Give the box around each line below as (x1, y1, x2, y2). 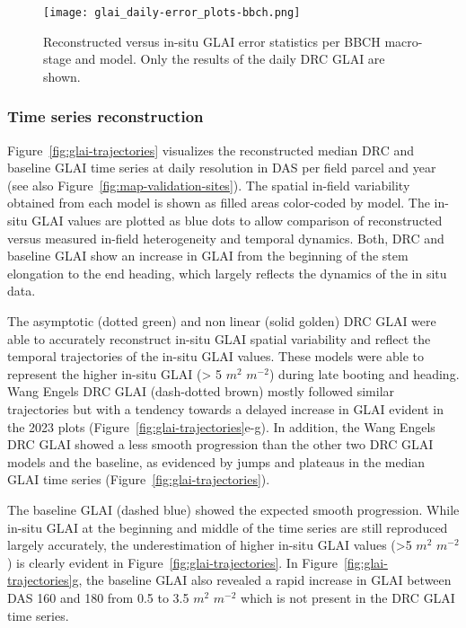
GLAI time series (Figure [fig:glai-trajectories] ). (7, 470, 270, 489)
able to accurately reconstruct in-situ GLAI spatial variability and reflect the (7, 329, 431, 348)
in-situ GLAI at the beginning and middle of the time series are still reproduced (7, 517, 448, 536)
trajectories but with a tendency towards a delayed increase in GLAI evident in (7, 399, 444, 418)
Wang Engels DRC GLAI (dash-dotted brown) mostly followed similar (7, 382, 395, 401)
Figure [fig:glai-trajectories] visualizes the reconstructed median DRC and (7, 140, 415, 159)
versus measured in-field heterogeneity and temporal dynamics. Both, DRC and (7, 228, 444, 247)
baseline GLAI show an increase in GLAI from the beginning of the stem (7, 246, 409, 265)
